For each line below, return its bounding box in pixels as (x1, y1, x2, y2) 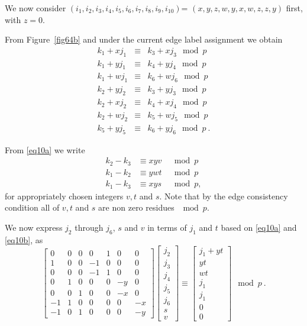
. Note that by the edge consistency (159, 189, 288, 202)
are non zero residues (98, 201, 174, 214)
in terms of (147, 221, 187, 233)
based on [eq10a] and (221, 221, 297, 233)
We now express (5, 221, 63, 233)
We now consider (5, 2, 66, 14)
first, (286, 2, 303, 14)
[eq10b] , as (5, 233, 43, 246)
